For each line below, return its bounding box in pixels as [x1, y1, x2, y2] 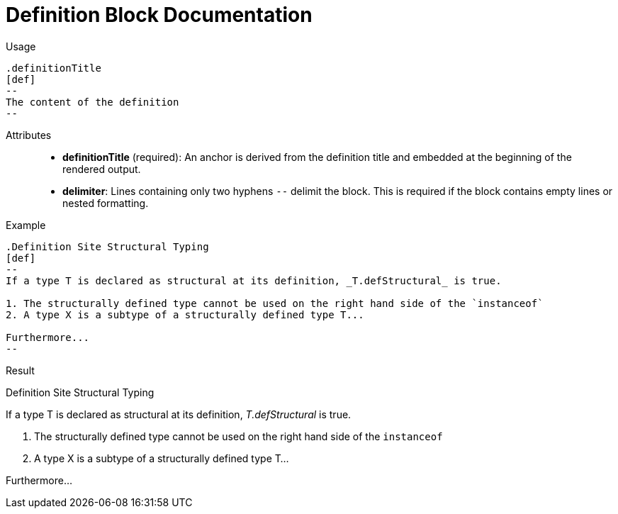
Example [6, 218, 46, 231]
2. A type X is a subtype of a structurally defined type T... [6, 308, 364, 320]
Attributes [6, 128, 52, 141]
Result [6, 364, 35, 376]
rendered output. [62, 162, 141, 175]
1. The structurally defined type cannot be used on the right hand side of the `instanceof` [6, 297, 544, 309]
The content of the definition [6, 96, 179, 108]
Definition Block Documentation [6, 3, 313, 27]
